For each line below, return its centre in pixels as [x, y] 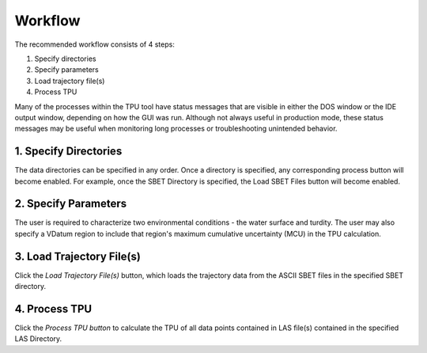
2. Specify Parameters [71, 204]
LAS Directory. [38, 339]
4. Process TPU [53, 309]
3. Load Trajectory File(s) [78, 256]
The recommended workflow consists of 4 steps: [95, 44]
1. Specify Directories [68, 152]
